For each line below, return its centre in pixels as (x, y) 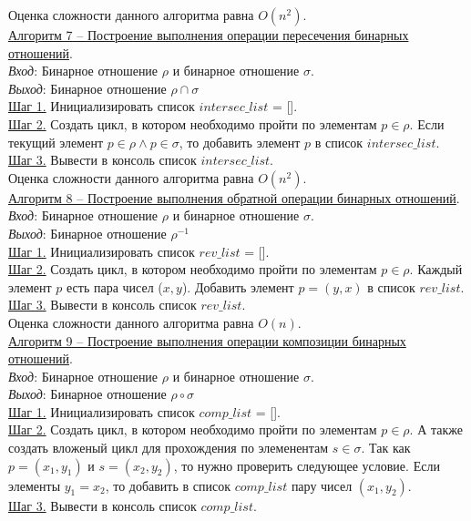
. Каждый (436, 269)
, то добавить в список (168, 485)
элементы (35, 485)
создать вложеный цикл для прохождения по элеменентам (169, 448)
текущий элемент (56, 142)
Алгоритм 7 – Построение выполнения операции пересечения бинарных (209, 35)
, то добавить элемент (240, 142)
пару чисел (322, 485)
